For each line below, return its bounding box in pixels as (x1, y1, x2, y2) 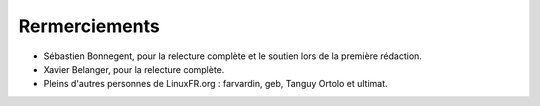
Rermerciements (18, 15, 160, 37)
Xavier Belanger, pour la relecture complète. (43, 63, 225, 75)
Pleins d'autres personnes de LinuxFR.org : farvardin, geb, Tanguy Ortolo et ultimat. (43, 78, 389, 90)
